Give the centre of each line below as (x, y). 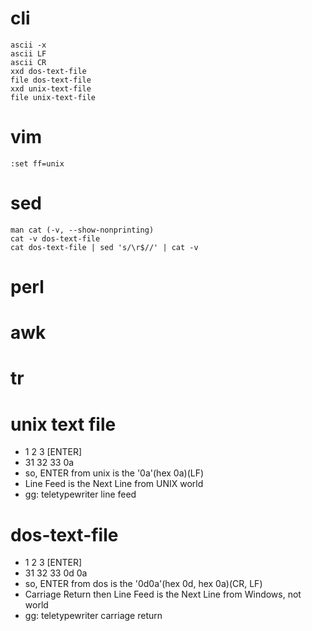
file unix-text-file (53, 97)
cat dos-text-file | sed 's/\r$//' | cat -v (104, 247)
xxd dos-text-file (48, 71)
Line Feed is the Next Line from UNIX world (114, 484)
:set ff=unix (37, 163)
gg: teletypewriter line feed (80, 494)
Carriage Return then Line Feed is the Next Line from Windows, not (163, 594)
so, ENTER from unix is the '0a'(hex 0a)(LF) (114, 473)
